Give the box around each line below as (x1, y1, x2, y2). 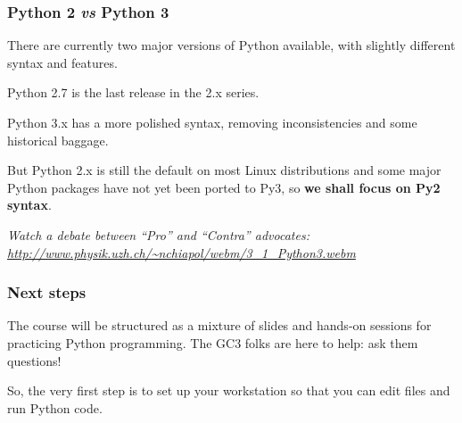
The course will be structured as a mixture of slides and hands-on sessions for (7, 316, 432, 335)
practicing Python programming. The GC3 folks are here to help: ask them (7, 333, 418, 352)
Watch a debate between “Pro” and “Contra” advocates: (7, 225, 309, 244)
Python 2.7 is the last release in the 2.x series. (7, 83, 260, 102)
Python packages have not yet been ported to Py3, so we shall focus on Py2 (7, 178, 441, 196)
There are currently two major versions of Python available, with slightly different (7, 36, 456, 54)
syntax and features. (7, 53, 118, 71)
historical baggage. (7, 130, 109, 149)
